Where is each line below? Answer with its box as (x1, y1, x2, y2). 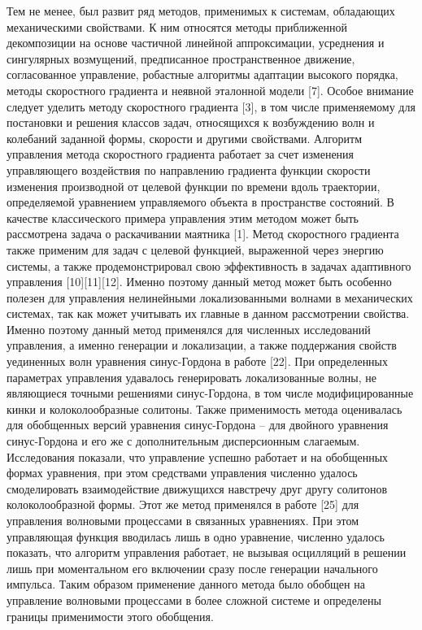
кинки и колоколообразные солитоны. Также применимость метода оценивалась (7, 400, 402, 417)
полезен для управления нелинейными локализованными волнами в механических (7, 289, 413, 306)
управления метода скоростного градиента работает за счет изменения (7, 146, 355, 163)
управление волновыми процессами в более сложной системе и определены (7, 591, 381, 608)
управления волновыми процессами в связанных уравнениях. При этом (7, 512, 359, 528)
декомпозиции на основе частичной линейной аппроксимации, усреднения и (7, 34, 385, 51)
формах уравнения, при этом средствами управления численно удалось (7, 464, 358, 481)
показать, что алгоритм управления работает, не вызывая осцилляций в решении (7, 544, 407, 561)
